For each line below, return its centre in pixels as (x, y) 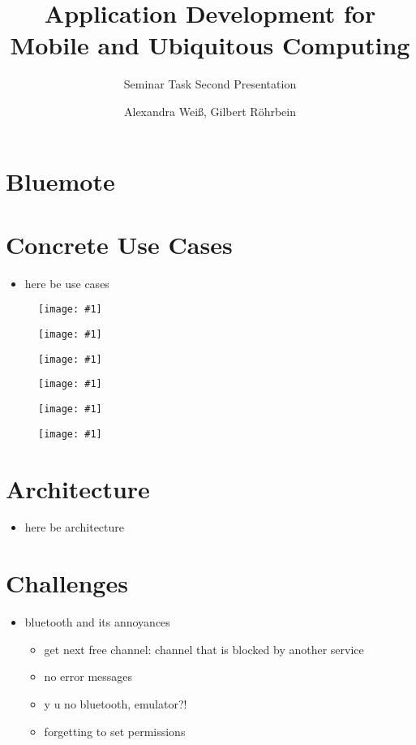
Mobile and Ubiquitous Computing (210, 45)
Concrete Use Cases (119, 244)
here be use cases (67, 283)
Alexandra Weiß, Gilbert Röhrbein (210, 111)
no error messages (88, 676)
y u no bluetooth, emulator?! (116, 703)
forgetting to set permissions (115, 731)
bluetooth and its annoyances (97, 622)
